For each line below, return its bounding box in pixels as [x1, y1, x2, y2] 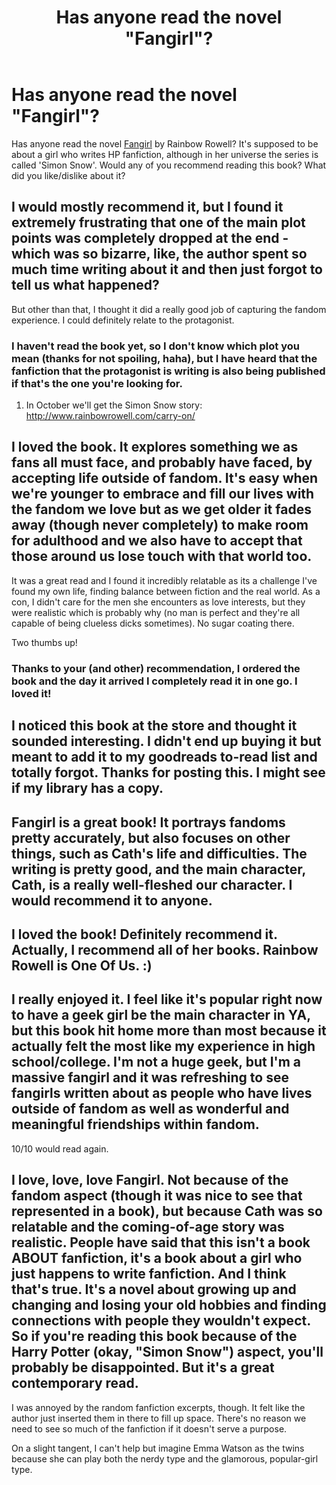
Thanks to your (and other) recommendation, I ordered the [11, 661, 301, 675]
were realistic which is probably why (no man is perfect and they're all [11, 606, 301, 618]
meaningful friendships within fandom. [11, 1116, 260, 1133]
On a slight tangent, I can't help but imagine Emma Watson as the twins [11, 1442, 305, 1454]
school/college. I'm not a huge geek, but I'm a [11, 1054, 301, 1071]
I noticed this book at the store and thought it [11, 717, 298, 735]
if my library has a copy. [11, 780, 164, 797]
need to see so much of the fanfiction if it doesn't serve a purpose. [11, 1422, 288, 1435]
